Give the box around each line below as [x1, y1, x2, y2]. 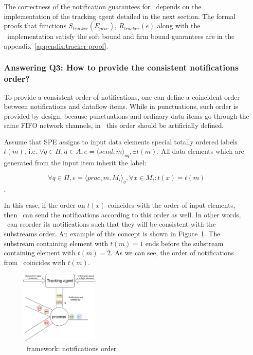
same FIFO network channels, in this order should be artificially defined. [4, 120, 224, 130]
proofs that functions [4, 20, 67, 31]
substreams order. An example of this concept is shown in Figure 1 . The [4, 229, 220, 239]
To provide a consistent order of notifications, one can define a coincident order [4, 91, 240, 102]
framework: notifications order [26, 343, 117, 354]
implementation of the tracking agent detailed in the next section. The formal [4, 11, 235, 21]
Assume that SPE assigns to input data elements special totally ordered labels [4, 136, 237, 146]
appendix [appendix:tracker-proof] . [4, 40, 108, 51]
